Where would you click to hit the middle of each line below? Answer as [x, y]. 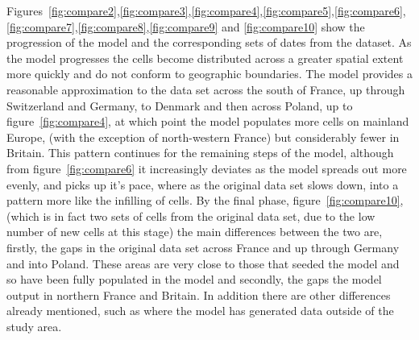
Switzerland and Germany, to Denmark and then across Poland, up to [180, 105]
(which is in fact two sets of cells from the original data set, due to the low [191, 216]
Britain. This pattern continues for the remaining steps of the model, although [200, 153]
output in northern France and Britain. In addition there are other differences [199, 294]
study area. [34, 326]
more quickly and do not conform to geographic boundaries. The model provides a [209, 74]
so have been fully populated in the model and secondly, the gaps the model [194, 279]
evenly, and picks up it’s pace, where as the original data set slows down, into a [203, 184]
